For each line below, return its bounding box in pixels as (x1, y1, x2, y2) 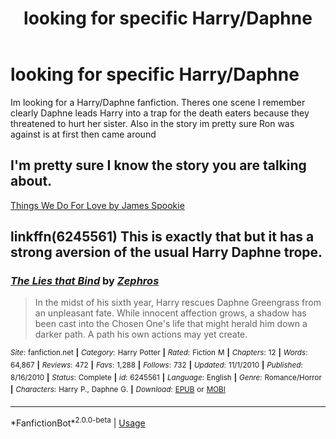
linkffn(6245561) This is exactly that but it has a (10, 228, 315, 246)
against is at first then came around (10, 128, 157, 140)
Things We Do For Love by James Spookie (10, 199, 185, 211)
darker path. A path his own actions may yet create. (34, 328, 248, 341)
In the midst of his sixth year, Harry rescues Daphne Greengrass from (34, 297, 322, 309)
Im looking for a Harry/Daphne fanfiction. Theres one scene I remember (10, 96, 306, 108)
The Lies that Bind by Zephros (10, 274, 160, 288)
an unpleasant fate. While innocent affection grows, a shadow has (34, 307, 307, 319)
